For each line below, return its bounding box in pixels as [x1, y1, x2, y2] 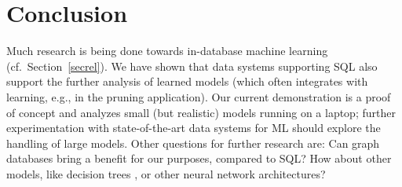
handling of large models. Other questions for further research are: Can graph [6, 134, 380, 151]
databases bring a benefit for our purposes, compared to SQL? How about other [6, 150, 392, 167]
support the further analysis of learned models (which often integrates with [6, 73, 368, 90]
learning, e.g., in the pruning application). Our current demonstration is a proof [6, 88, 391, 104]
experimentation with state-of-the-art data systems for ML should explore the [6, 119, 381, 136]
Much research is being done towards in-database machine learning [6, 42, 328, 59]
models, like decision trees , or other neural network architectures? [6, 165, 326, 181]
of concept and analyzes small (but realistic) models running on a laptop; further [6, 104, 396, 120]
